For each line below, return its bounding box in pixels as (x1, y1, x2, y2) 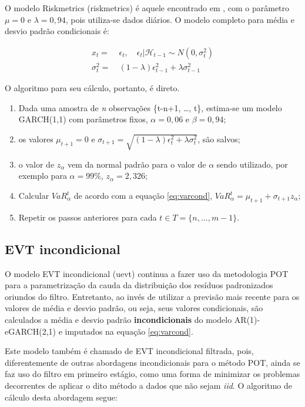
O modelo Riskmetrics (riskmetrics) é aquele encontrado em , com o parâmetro (5, 2, 290, 14)
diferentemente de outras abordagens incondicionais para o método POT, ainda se (5, 356, 300, 368)
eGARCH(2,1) (5, 325, 56, 337)
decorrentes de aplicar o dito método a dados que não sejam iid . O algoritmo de (5, 379, 292, 391)
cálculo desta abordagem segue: (5, 391, 118, 403)
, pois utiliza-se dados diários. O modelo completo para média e (65, 13, 294, 25)
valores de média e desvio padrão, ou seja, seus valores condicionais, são (5, 302, 263, 314)
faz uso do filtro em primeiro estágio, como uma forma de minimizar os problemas (5, 368, 300, 380)
